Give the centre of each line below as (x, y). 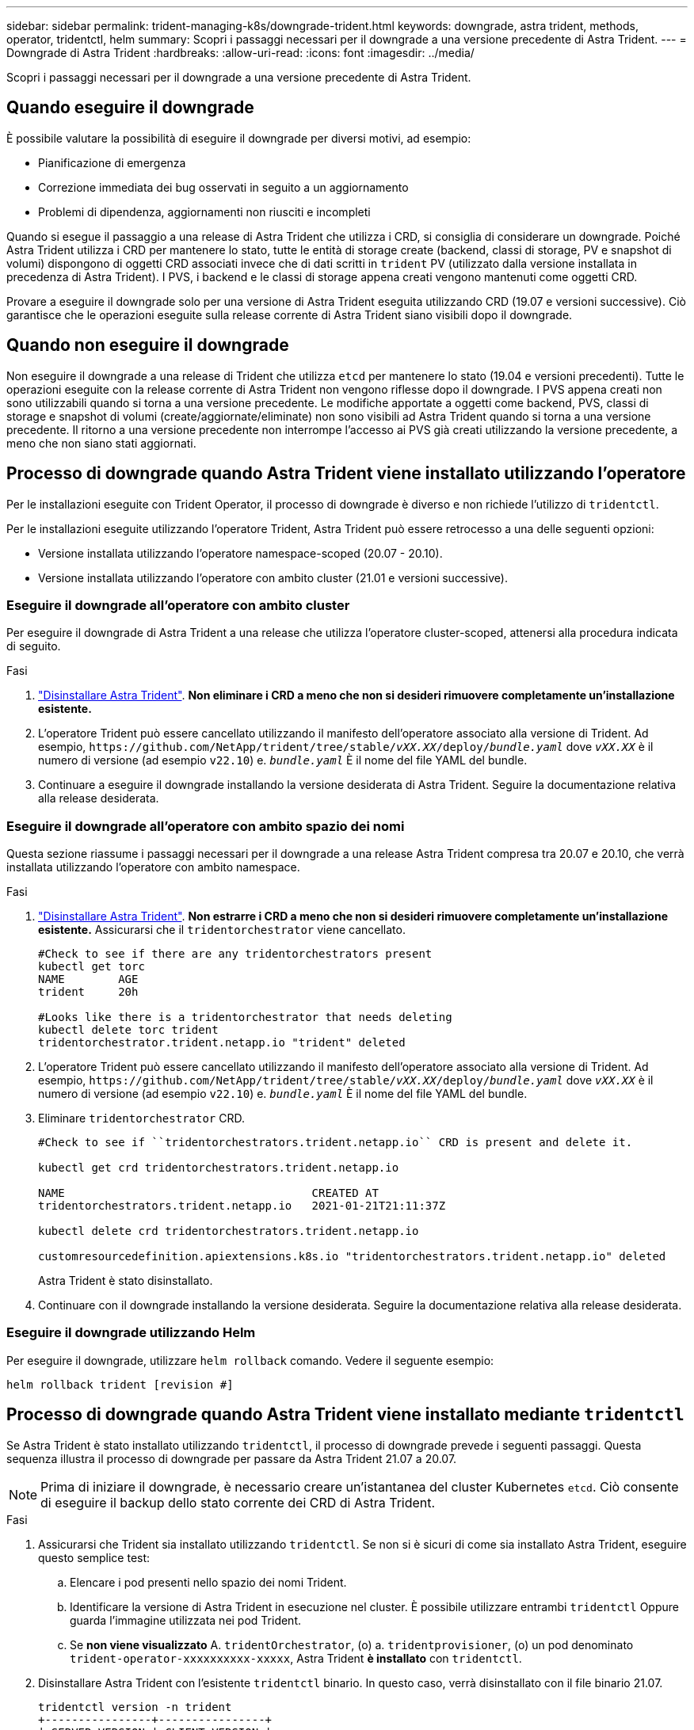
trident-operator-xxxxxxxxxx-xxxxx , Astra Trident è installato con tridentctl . (296, 1658)
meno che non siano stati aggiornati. (101, 443)
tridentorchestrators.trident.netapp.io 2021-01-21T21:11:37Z (242, 1206)
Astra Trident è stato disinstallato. (126, 1281)
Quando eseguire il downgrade (130, 108)
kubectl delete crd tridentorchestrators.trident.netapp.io (229, 1231)
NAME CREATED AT (208, 1193)
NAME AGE (88, 979)
